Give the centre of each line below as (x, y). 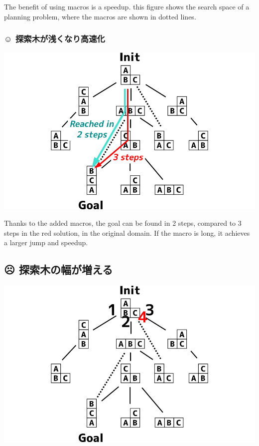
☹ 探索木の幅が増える (59, 269)
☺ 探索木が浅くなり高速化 (55, 39)
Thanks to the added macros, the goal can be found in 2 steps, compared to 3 (123, 223)
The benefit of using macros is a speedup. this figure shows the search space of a (127, 6)
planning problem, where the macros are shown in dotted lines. (100, 16)
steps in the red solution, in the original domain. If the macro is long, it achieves (127, 232)
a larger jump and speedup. (46, 242)
